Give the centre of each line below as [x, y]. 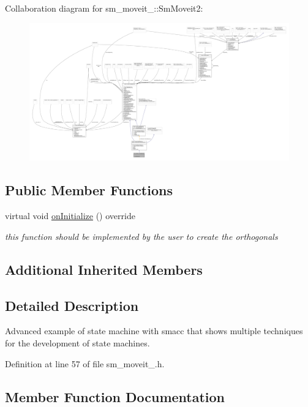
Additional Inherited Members [104, 269]
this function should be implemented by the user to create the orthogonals [141, 236]
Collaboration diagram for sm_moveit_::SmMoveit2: [104, 8]
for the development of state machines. [77, 342]
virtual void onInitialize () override [70, 216]
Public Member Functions [89, 190]
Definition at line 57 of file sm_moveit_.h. [85, 363]
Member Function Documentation [115, 396]
